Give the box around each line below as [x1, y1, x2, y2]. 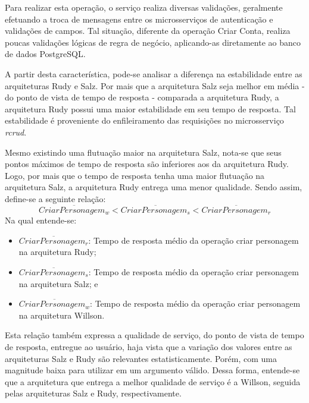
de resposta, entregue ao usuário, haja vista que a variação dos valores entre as [5, 340, 292, 352]
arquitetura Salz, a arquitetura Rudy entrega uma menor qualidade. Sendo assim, [5, 181, 302, 193]
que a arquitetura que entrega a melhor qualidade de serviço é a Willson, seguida [5, 375, 301, 388]
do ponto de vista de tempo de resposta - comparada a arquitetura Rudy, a [5, 91, 279, 103]
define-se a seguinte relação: [5, 192, 106, 204]
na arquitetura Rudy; [18, 245, 96, 258]
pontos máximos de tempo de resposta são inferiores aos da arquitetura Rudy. [5, 158, 289, 170]
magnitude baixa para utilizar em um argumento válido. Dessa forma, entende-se [5, 364, 300, 376]
